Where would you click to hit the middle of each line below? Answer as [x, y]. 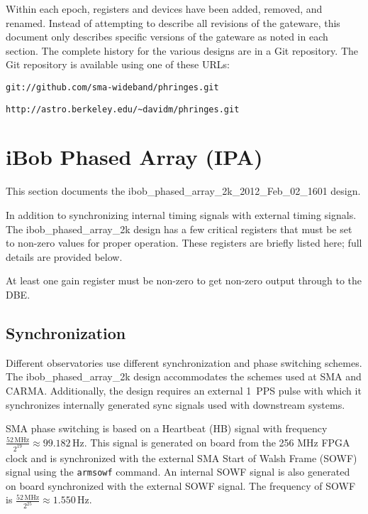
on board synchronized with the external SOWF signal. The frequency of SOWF [181, 485]
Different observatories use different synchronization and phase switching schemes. [184, 362]
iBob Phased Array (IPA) [134, 157]
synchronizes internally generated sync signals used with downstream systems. [175, 404]
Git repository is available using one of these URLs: [118, 64]
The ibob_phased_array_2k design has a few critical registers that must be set [179, 229]
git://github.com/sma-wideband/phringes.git [112, 87]
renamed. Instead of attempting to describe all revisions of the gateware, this [173, 22]
